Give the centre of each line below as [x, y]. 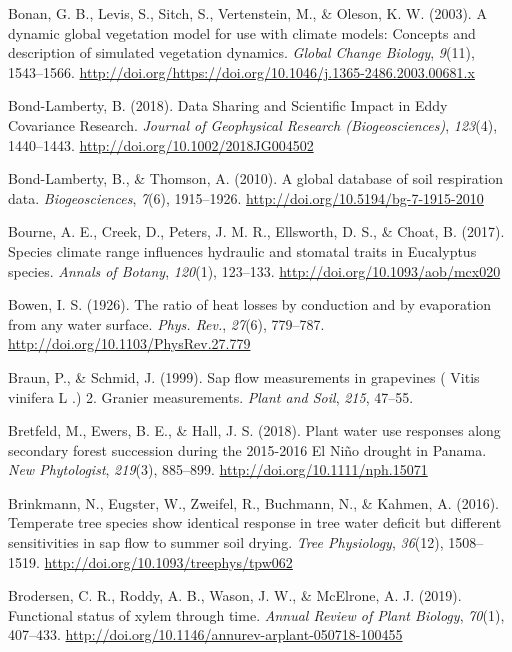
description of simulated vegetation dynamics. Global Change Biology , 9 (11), [241, 52]
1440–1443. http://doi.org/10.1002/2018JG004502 [161, 144]
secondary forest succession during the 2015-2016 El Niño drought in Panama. [247, 449]
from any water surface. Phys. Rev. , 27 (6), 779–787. [166, 323]
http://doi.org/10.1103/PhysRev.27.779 [129, 343]
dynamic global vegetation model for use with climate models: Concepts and [242, 32]
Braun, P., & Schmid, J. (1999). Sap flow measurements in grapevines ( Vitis [244, 376]
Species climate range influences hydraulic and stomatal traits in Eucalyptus [242, 250]
